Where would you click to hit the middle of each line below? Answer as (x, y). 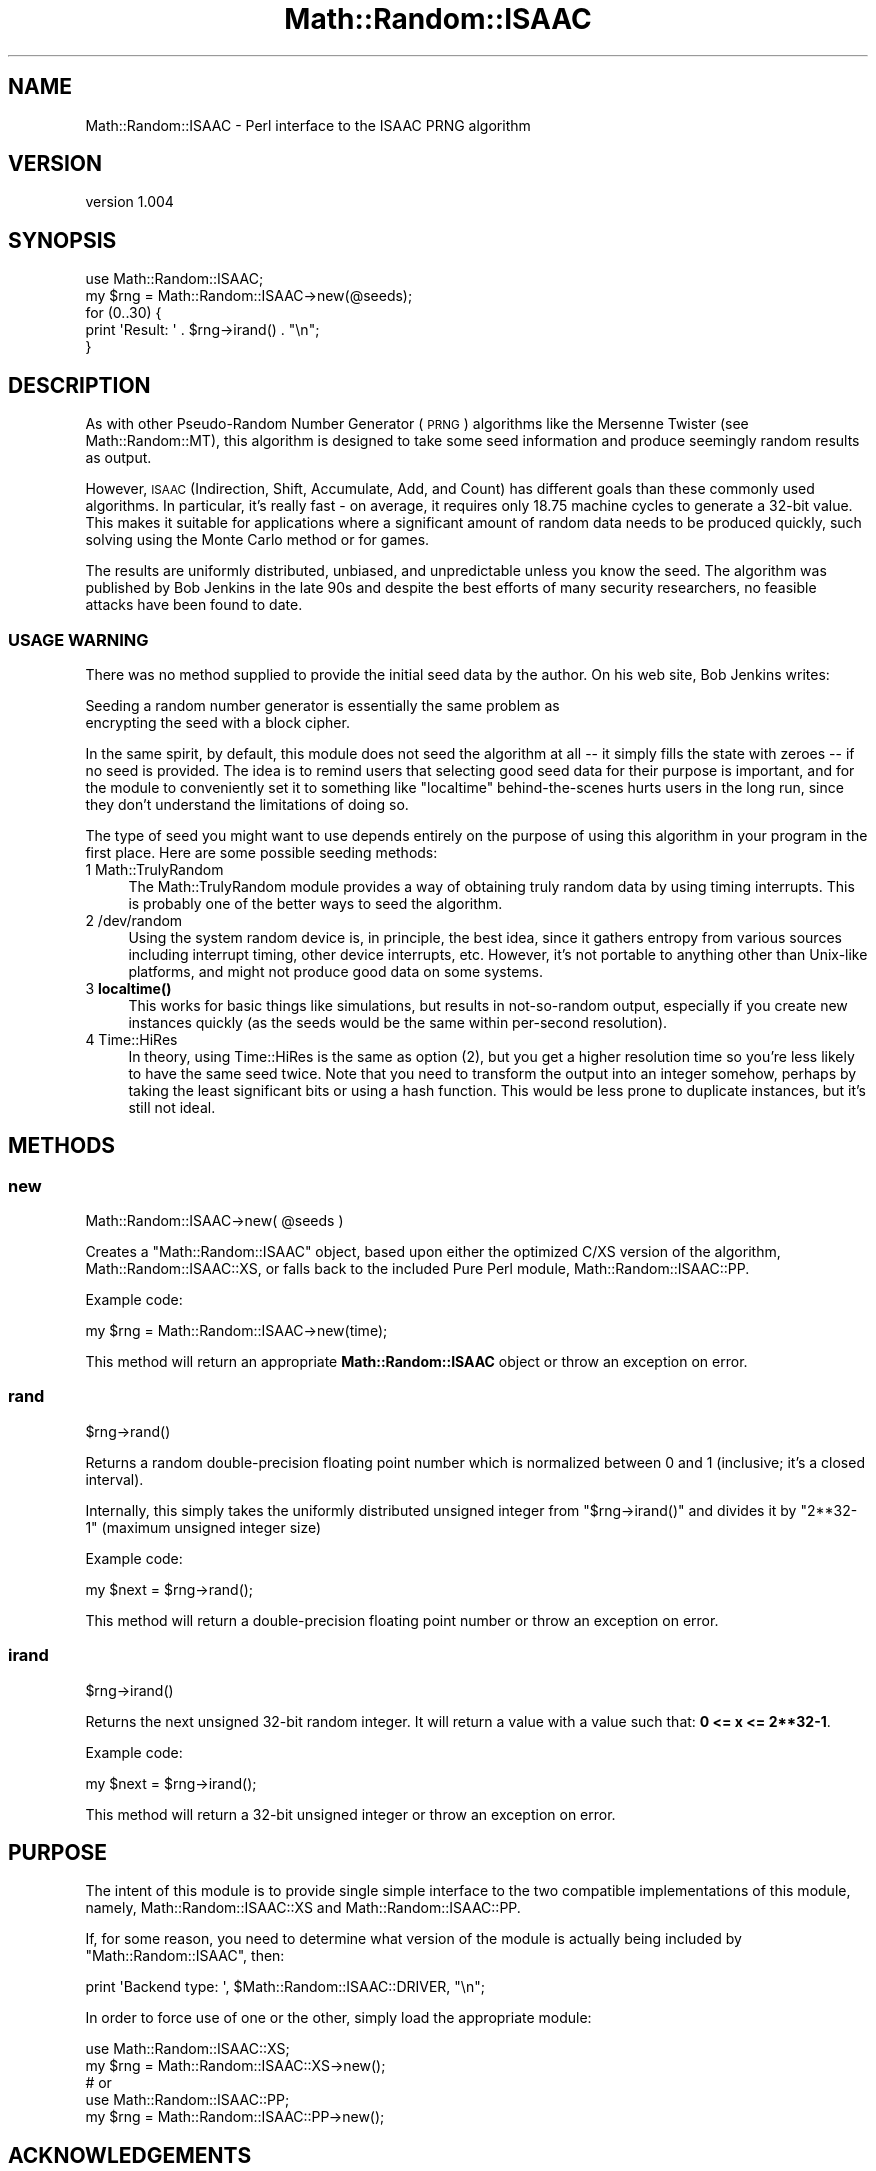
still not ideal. (172, 1107)
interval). (114, 1479)
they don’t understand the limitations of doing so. (247, 804)
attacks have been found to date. (194, 605)
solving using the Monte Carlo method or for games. (257, 540)
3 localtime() (128, 988)
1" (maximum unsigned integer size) (203, 1527)
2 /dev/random (134, 920)
